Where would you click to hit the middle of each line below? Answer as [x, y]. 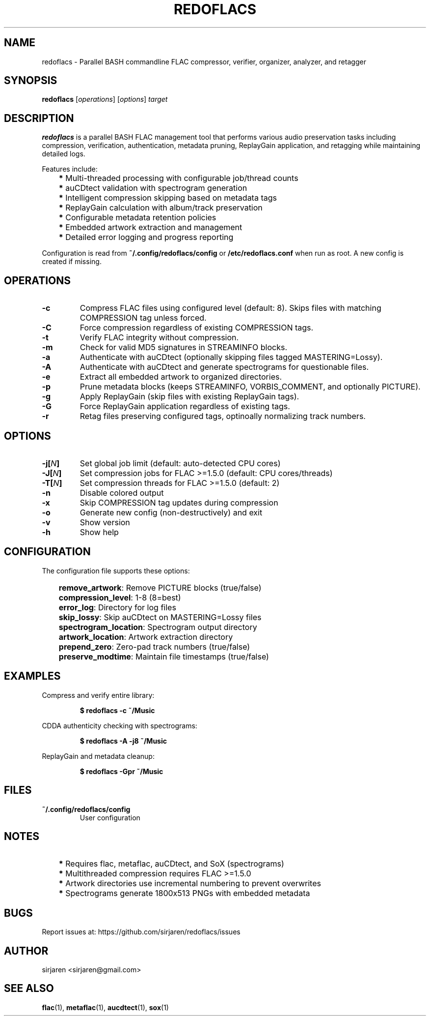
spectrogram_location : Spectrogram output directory [158, 627]
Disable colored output [122, 493]
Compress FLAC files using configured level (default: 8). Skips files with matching [230, 308]
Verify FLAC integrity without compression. [159, 338]
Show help [99, 532]
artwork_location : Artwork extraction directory [146, 637]
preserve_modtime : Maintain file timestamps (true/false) [164, 656]
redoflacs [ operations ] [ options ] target [105, 99]
